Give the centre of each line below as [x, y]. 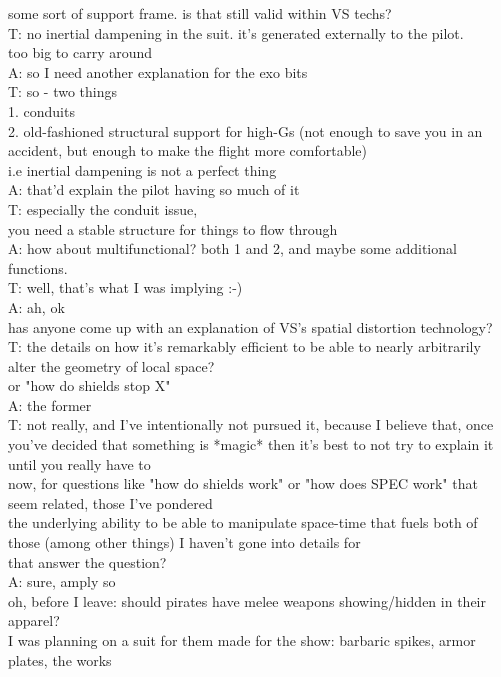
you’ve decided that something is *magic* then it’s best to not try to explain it [251, 444]
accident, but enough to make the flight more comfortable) [188, 150]
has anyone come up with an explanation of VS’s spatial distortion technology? [250, 326]
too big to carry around [80, 52]
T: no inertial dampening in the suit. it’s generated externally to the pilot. [236, 32]
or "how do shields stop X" [89, 385]
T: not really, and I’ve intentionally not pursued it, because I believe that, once [251, 424]
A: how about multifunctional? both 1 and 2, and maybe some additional [232, 248]
